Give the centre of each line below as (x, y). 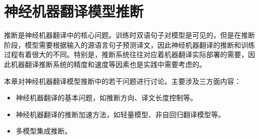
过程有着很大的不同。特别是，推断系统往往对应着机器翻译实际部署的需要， (126, 54)
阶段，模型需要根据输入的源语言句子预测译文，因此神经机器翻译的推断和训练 (129, 44)
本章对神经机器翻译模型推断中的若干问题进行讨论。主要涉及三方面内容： (123, 81)
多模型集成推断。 (44, 131)
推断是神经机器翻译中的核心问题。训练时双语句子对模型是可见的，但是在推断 (129, 35)
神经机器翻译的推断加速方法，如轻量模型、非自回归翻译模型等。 (120, 114)
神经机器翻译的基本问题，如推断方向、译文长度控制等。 (106, 98)
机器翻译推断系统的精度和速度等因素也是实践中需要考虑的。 (108, 64)
